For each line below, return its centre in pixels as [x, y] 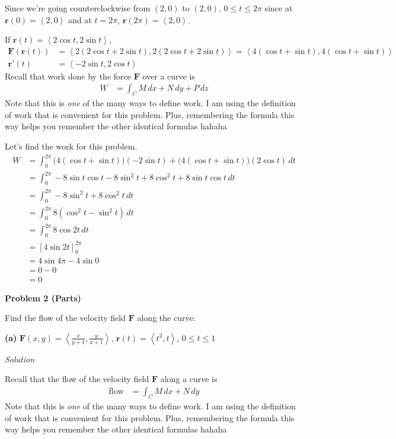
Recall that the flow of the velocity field [77, 379]
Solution [20, 359]
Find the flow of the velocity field [65, 318]
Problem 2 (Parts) [43, 298]
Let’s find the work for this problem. [71, 146]
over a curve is [169, 76]
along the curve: [166, 318]
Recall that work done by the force [68, 76]
